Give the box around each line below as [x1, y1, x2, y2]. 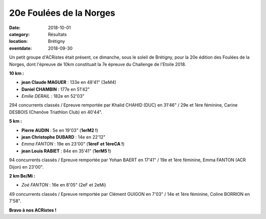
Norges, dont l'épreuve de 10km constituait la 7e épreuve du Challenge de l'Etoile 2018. [9, 61, 187, 67]
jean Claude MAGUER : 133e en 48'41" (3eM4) [21, 79, 117, 85]
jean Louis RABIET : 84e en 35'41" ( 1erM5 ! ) [21, 148, 111, 154]
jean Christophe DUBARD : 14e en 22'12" [21, 134, 106, 140]
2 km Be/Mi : [9, 173, 35, 179]
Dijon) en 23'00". [9, 164, 44, 170]
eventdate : [9, 45, 32, 51]
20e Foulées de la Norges [9, 7, 116, 18]
